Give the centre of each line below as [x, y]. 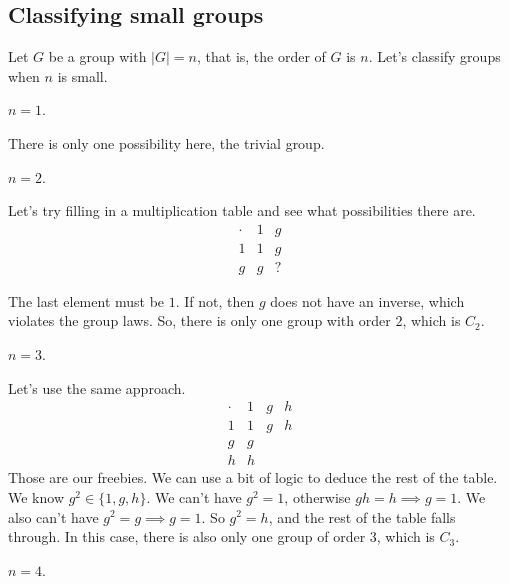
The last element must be [86, 300]
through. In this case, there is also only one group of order [187, 536]
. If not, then [215, 300]
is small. [82, 75]
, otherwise [317, 496]
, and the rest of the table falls [362, 516]
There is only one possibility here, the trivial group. [166, 142]
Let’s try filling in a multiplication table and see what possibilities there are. [242, 210]
